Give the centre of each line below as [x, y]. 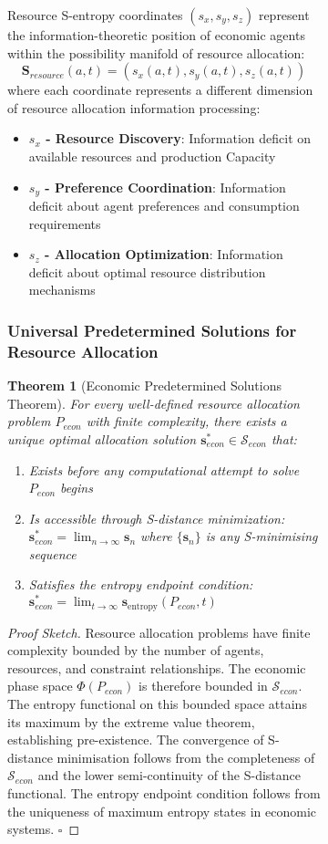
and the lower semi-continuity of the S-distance [169, 775]
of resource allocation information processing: [134, 107]
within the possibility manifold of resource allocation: [156, 52]
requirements [65, 223]
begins [77, 488]
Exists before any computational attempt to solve [164, 469]
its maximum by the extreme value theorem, [131, 721]
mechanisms [62, 290]
